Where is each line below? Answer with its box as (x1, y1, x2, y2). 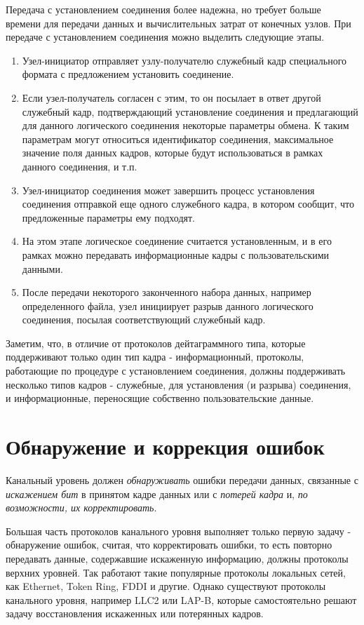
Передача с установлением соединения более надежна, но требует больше (6, 2, 321, 16)
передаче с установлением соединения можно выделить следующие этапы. (6, 29, 325, 44)
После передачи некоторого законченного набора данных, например (22, 285, 311, 300)
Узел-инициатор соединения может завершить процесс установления (22, 182, 315, 197)
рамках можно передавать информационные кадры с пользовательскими (22, 247, 330, 262)
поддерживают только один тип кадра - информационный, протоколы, (6, 349, 304, 364)
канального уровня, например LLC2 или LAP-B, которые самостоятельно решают (6, 592, 357, 607)
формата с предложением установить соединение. (22, 67, 234, 81)
